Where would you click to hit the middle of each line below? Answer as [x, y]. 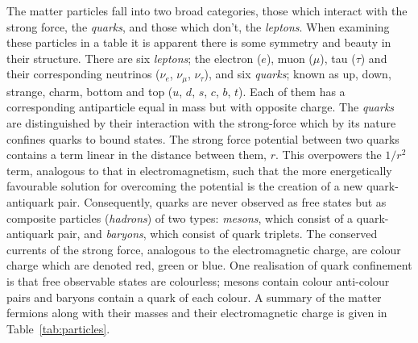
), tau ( [338, 58]
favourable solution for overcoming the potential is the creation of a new [185, 186]
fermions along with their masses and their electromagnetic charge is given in [197, 313]
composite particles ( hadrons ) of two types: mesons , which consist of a [180, 218]
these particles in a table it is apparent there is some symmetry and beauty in [199, 42]
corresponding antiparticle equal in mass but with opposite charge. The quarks [201, 107]
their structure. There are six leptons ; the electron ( [134, 58]
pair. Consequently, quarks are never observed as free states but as [222, 201]
